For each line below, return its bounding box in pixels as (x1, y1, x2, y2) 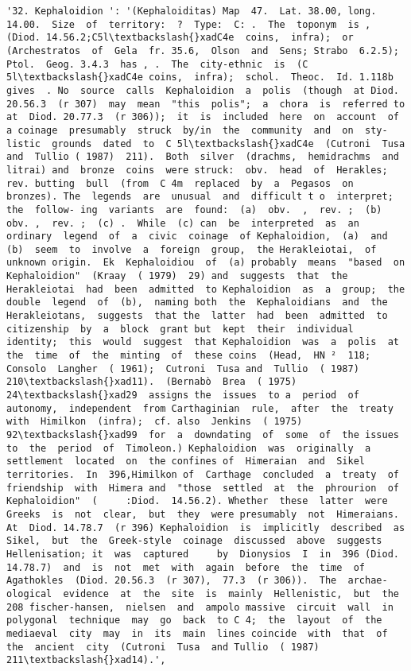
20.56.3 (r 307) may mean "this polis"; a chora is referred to (6, 98, 405, 110)
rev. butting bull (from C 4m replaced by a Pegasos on (6, 177, 354, 189)
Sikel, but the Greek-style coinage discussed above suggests (6, 535, 382, 547)
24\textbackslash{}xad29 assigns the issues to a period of (6, 390, 359, 401)
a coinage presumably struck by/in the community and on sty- (6, 124, 388, 136)
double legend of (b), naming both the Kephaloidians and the (6, 297, 388, 308)
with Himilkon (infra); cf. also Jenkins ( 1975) (6, 416, 303, 428)
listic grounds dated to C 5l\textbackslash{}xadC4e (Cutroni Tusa (6, 138, 405, 149)
